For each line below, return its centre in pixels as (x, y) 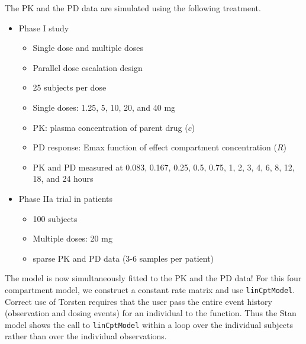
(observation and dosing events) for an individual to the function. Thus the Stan (151, 313)
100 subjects (55, 218)
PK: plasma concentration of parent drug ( (110, 127)
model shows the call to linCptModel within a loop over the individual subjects (149, 324)
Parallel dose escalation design (88, 67)
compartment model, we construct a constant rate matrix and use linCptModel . (150, 289)
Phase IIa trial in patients (66, 198)
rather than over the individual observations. (86, 336)
